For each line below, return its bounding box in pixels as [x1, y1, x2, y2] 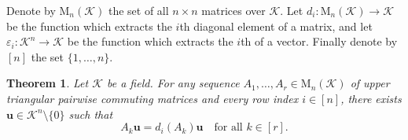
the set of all [108, 2, 169, 18]
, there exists [340, 90, 402, 106]
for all [214, 122, 243, 134]
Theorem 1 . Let [6, 75, 89, 91]
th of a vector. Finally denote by [241, 33, 398, 50]
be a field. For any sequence [107, 75, 240, 91]
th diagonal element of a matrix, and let [179, 17, 373, 34]
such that [68, 105, 113, 122]
